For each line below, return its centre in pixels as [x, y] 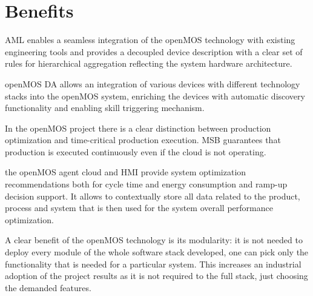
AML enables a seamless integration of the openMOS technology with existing [150, 40]
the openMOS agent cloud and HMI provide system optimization [126, 172]
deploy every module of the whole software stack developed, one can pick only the [157, 252]
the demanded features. [48, 287]
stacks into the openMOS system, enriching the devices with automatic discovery [155, 96]
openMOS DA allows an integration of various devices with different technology [153, 83]
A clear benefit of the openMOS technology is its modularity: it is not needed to [154, 240]
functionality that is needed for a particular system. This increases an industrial [153, 264]
